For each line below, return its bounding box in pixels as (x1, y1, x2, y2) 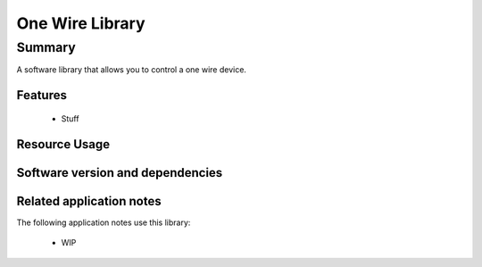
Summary (16, 39, 76, 55)
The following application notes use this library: (16, 217, 191, 228)
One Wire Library (16, 13, 146, 33)
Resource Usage (16, 137, 111, 152)
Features (16, 88, 67, 103)
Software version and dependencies (16, 165, 223, 180)
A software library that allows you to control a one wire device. (16, 64, 247, 75)
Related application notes (16, 193, 162, 209)
